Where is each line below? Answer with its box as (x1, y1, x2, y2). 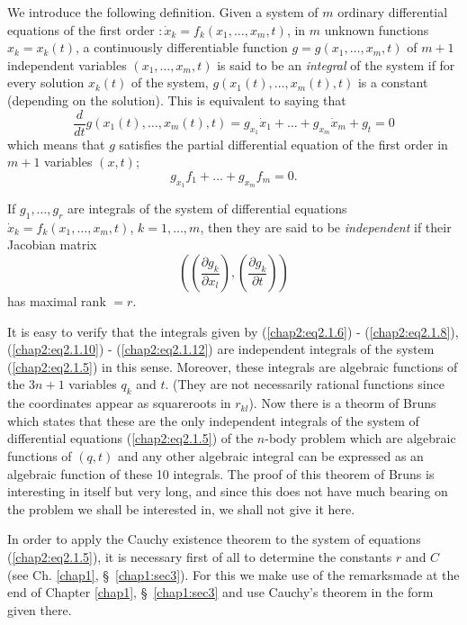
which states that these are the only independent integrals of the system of (7, 411, 419, 430)
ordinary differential (337, 3, 448, 21)
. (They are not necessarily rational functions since (165, 375, 445, 394)
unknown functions (324, 20, 429, 39)
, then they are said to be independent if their (200, 217, 452, 236)
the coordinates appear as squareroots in (7, 394, 231, 412)
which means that (7, 134, 105, 153)
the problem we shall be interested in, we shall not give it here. (7, 499, 355, 518)
